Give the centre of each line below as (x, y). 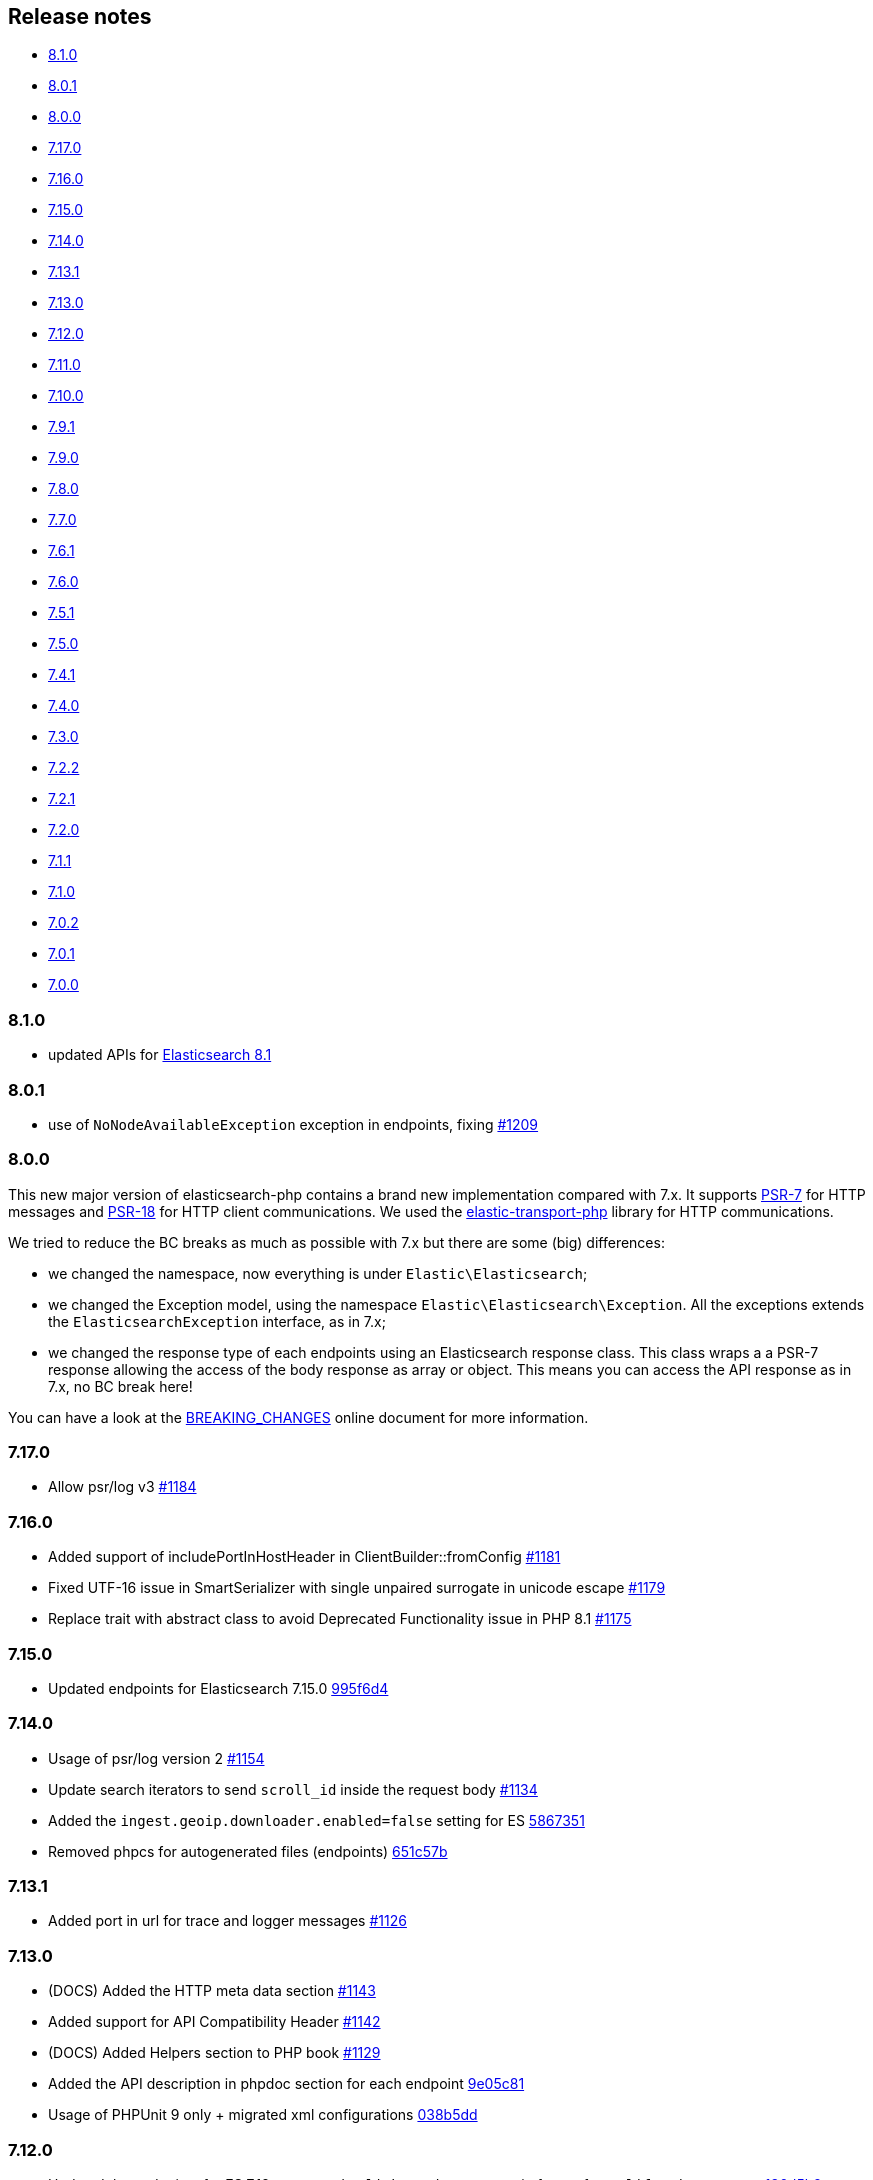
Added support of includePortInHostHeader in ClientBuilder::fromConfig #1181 (304, 1557)
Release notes (80, 16)
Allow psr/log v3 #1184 (122, 1487)
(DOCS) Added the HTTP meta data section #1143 (212, 1991)
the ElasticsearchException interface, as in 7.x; (217, 1321)
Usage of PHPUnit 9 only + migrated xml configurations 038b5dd (263, 2115)
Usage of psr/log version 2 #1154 (156, 1758)
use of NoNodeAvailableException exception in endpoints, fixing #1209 (293, 1124)
